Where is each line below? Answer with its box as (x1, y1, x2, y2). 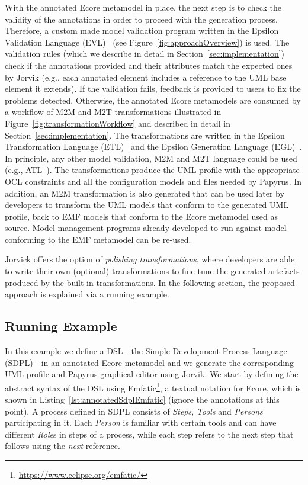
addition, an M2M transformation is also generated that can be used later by (5, 187, 284, 199)
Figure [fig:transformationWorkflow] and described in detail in (5, 117, 230, 129)
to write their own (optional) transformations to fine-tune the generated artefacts (5, 265, 300, 277)
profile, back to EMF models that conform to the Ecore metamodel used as (5, 210, 278, 222)
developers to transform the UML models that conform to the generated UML (5, 198, 289, 211)
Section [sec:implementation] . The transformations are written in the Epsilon (5, 129, 285, 141)
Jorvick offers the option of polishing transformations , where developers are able (5, 253, 295, 265)
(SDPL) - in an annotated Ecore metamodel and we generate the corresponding (5, 356, 294, 368)
